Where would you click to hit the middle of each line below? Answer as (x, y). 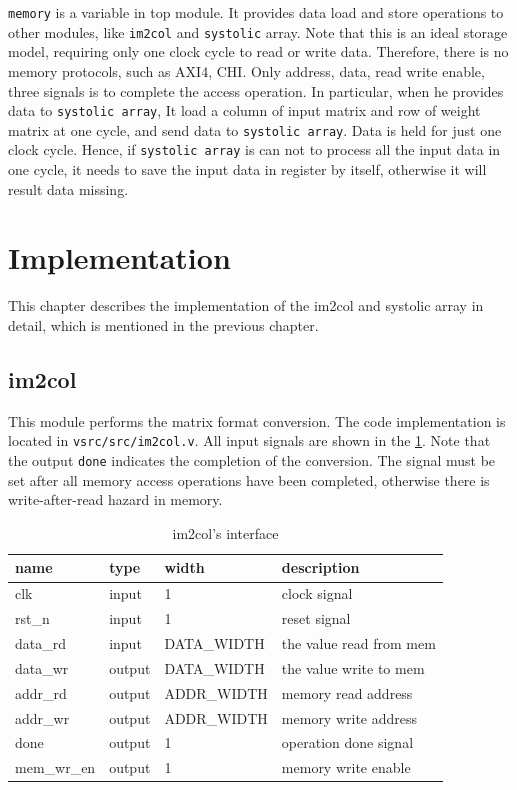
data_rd (41, 642)
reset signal (316, 618)
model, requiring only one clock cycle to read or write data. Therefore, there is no (258, 51)
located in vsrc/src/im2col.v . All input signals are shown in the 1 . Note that (249, 440)
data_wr (42, 667)
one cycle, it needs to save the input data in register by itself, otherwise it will (247, 169)
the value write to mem (353, 667)
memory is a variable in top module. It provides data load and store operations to (256, 12)
